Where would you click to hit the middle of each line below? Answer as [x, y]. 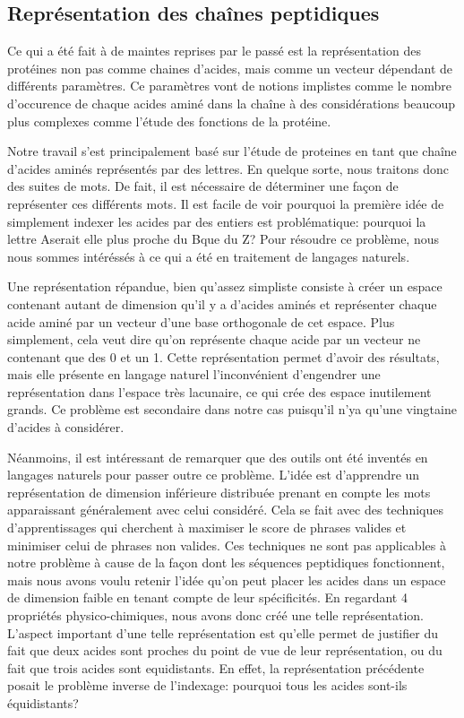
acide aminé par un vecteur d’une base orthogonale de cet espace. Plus [201, 321]
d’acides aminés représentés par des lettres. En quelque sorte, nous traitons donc [228, 168]
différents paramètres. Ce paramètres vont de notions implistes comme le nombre [230, 86]
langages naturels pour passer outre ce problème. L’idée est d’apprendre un [214, 475]
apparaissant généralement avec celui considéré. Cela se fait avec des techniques [225, 510]
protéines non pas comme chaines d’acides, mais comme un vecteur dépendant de [230, 68]
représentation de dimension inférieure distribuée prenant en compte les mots [219, 492]
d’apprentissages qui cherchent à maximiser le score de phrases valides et [207, 528]
